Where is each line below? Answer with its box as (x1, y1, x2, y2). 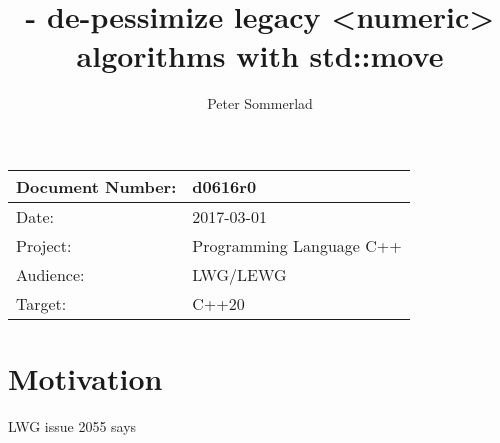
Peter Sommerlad (207, 93, 313, 114)
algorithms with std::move (76, 35, 444, 76)
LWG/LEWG (192, 262, 287, 286)
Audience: (16, 262, 85, 286)
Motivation (8, 358, 163, 399)
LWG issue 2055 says (8, 416, 137, 437)
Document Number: (16, 174, 177, 198)
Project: (16, 233, 72, 257)
